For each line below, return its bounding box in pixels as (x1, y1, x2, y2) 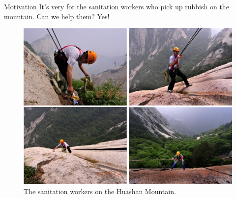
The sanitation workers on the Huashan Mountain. (24, 186, 176, 196)
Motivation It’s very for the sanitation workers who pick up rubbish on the (4, 1, 229, 11)
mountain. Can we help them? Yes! (4, 11, 110, 21)
